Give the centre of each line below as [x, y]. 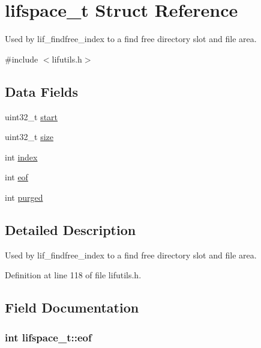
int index [21, 157]
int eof [16, 177]
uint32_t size [29, 137]
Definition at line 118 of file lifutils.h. [73, 275]
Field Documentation [72, 307]
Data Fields [42, 91]
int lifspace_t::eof [48, 337]
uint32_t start [31, 116]
